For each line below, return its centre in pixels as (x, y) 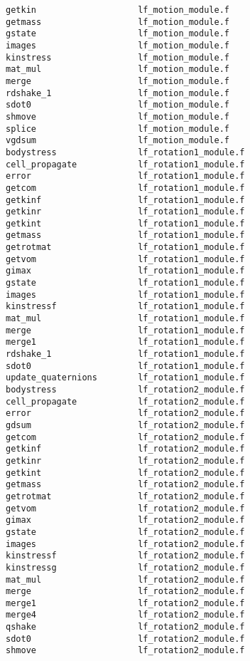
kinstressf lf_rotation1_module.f (125, 307)
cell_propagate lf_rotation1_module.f (125, 164)
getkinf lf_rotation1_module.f (125, 200)
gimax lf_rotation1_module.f (125, 271)
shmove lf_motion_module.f (118, 116)
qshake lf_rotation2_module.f (125, 627)
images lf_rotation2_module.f (125, 544)
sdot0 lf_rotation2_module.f (125, 639)
